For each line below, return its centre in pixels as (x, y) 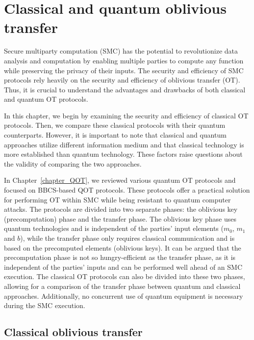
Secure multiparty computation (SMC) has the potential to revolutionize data (121, 51)
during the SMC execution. (45, 305)
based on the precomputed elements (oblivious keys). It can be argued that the (123, 247)
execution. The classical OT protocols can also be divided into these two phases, (125, 276)
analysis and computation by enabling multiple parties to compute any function (124, 60)
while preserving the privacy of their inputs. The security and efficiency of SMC (124, 70)
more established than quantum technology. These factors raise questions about (123, 154)
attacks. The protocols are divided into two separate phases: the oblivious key (121, 209)
